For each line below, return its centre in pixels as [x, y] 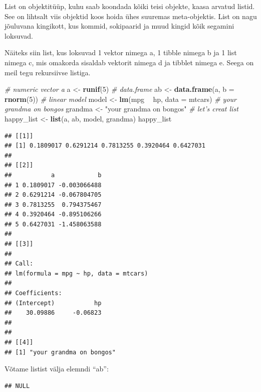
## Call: [19, 264]
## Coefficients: [33, 293]
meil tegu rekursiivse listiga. [48, 72]
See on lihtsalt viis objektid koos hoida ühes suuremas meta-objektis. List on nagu [131, 16]
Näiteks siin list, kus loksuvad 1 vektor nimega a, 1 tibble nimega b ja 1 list [121, 52]
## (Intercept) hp [53, 303]
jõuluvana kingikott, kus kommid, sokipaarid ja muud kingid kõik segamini [119, 26]
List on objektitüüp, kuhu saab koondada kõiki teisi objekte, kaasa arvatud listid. [130, 6]
